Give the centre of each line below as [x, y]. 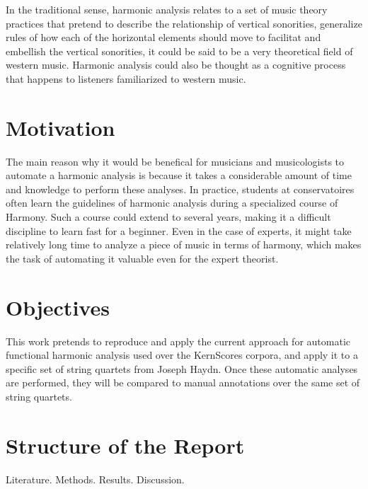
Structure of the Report [125, 445]
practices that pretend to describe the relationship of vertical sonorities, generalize [184, 23]
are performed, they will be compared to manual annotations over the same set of [183, 382]
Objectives [58, 307]
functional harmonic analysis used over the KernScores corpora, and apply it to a [182, 355]
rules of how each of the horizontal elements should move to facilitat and [163, 37]
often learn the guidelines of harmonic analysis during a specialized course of [172, 203]
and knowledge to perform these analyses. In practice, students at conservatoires [180, 189]
